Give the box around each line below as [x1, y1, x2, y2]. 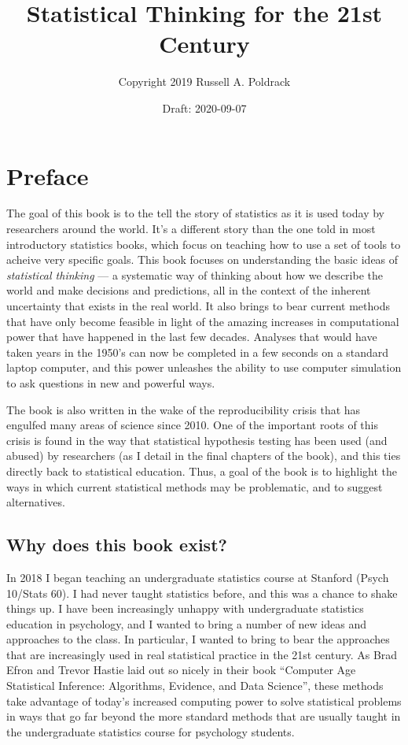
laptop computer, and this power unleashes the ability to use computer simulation [6, 359, 402, 376]
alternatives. [6, 494, 65, 510]
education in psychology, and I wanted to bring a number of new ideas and [6, 615, 366, 632]
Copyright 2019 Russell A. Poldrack [118, 73, 291, 90]
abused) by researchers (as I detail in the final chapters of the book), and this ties [6, 447, 401, 464]
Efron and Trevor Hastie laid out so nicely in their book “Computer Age [6, 662, 356, 678]
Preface [6, 159, 89, 191]
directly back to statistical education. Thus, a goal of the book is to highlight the [6, 462, 397, 479]
